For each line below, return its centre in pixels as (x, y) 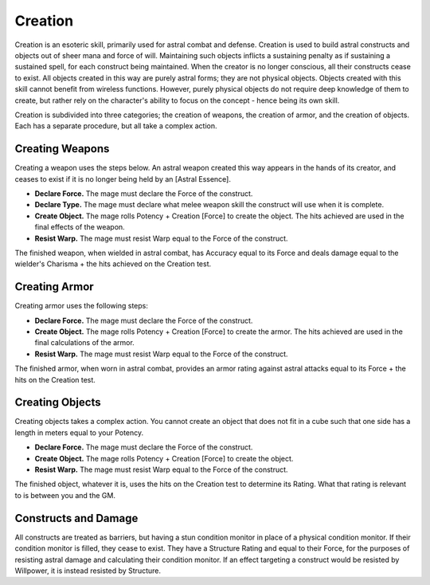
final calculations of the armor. (84, 343)
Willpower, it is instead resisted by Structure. (88, 571)
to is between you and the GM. (65, 495)
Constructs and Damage (76, 518)
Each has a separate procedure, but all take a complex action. (116, 126)
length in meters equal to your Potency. (79, 432)
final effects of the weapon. (80, 227)
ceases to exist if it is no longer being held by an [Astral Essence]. (123, 179)
